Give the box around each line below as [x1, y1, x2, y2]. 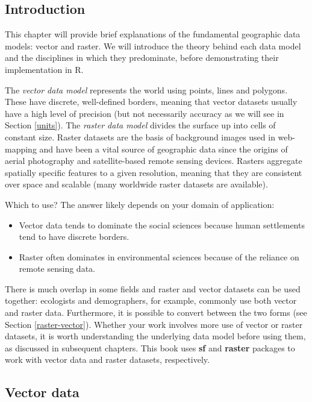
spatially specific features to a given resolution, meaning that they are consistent [5, 166, 302, 178]
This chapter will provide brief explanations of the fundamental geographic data [5, 28, 301, 40]
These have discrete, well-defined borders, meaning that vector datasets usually [5, 95, 298, 108]
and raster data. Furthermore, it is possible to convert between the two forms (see [5, 306, 307, 319]
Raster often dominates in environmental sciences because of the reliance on [19, 250, 299, 263]
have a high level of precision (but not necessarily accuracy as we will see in [5, 107, 284, 119]
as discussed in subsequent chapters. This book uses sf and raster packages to [5, 341, 295, 354]
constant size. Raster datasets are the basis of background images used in [5, 130, 275, 143]
